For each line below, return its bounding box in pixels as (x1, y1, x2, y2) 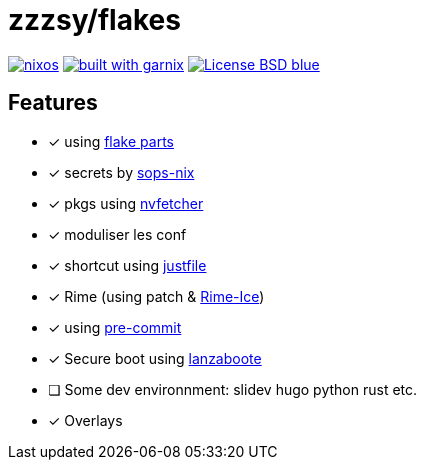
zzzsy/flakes (8, 3, 181, 37)
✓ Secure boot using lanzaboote (48, 349, 262, 367)
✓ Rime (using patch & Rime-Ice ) (48, 287, 265, 305)
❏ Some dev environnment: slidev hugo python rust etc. (48, 380, 418, 398)
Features (8, 90, 98, 116)
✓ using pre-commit (48, 318, 182, 336)
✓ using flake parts (48, 132, 174, 150)
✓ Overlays (48, 411, 123, 429)
